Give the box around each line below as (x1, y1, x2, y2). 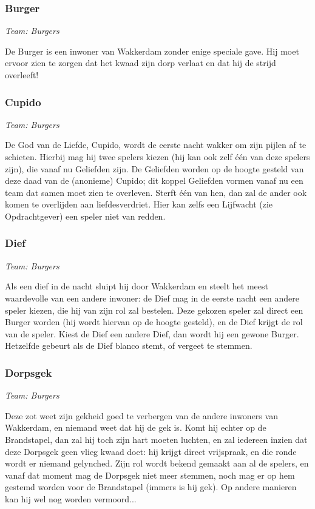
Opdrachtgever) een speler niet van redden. (5, 209, 166, 222)
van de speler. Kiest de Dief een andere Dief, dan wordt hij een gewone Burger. (5, 327, 299, 340)
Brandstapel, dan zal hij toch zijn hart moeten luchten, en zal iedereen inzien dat (5, 433, 308, 445)
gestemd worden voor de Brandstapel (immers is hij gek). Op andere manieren (5, 480, 297, 493)
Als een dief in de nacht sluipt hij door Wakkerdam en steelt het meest (5, 280, 268, 292)
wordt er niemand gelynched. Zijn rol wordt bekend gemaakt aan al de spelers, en (5, 457, 309, 470)
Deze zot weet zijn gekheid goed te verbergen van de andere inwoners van (5, 409, 278, 422)
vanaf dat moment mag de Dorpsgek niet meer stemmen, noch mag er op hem (5, 468, 295, 481)
